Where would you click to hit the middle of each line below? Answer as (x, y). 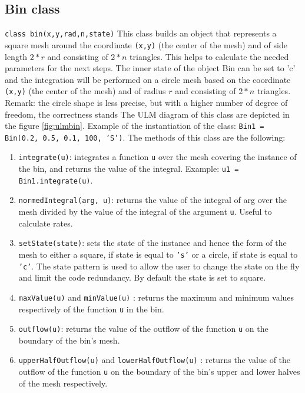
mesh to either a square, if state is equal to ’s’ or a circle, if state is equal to (158, 254)
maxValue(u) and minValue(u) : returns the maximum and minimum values (156, 297)
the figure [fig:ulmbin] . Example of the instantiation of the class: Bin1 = (135, 126)
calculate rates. (46, 223)
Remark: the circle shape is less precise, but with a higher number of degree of (146, 102)
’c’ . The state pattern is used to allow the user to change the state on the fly (159, 266)
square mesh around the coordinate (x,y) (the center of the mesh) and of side (146, 44)
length (16, 56)
